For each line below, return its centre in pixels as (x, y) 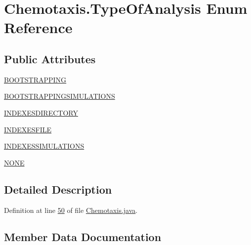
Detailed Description (58, 189)
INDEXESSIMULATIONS (44, 146)
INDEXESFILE (28, 129)
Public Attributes (50, 59)
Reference (38, 27)
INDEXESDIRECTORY (41, 112)
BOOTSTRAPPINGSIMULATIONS (60, 96)
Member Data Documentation (83, 236)
